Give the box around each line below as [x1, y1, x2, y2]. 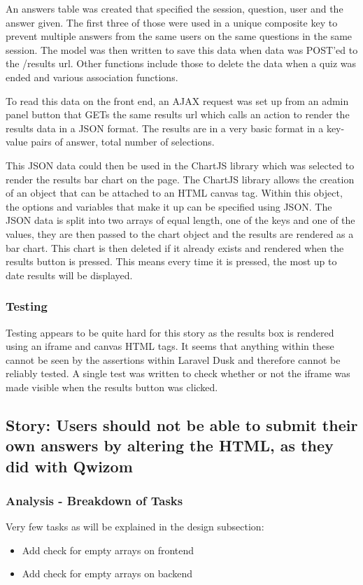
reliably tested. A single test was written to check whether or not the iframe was [6, 366, 350, 381]
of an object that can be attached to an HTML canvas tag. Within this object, [6, 185, 343, 200]
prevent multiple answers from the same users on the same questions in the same [6, 29, 353, 43]
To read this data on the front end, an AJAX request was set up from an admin [6, 93, 349, 108]
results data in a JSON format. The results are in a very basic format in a [6, 120, 324, 135]
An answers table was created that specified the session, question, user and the [6, 1, 343, 15]
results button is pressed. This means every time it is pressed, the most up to [6, 254, 337, 269]
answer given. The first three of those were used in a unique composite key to [6, 15, 338, 29]
